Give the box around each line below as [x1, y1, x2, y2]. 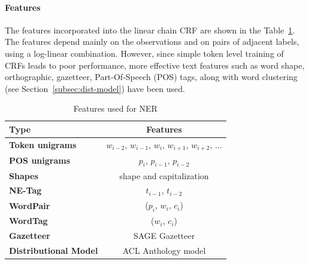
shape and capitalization [119, 169, 209, 182]
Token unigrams [9, 139, 77, 151]
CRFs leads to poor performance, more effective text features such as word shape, [5, 59, 305, 71]
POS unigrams [9, 154, 71, 167]
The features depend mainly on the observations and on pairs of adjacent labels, [5, 35, 299, 48]
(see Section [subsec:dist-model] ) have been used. [5, 82, 185, 94]
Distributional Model [9, 244, 98, 256]
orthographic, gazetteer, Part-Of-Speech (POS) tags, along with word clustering [5, 70, 298, 83]
